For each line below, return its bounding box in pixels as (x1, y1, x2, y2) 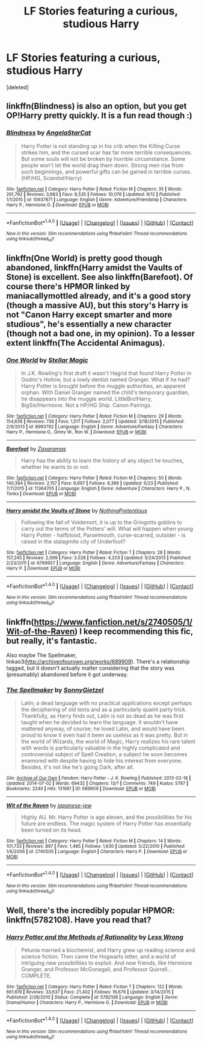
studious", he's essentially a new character (6, 319, 172, 329)
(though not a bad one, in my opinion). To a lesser (6, 328, 195, 339)
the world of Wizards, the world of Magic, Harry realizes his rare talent (20, 738, 196, 745)
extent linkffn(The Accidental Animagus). (6, 338, 165, 348)
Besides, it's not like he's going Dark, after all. (20, 763, 135, 771)
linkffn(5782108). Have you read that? (6, 915, 151, 925)
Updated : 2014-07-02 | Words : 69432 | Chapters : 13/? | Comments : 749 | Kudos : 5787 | (6, 780, 189, 787)
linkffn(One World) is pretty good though (6, 253, 162, 263)
